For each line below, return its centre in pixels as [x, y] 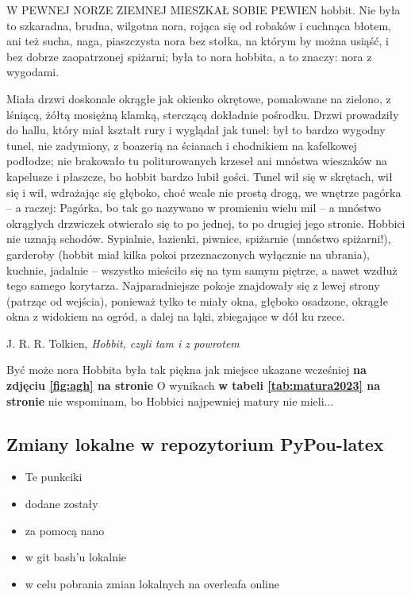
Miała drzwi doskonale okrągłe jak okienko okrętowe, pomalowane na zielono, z [199, 98]
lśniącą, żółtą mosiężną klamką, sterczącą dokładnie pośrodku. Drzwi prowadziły [203, 114]
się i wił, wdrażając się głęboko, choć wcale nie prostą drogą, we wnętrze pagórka [204, 192]
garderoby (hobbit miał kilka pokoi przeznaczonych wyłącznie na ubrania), [188, 254]
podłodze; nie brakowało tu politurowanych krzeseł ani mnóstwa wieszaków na [197, 161]
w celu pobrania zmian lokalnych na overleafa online [152, 583]
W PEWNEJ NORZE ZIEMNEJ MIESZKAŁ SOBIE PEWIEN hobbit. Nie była [204, 10]
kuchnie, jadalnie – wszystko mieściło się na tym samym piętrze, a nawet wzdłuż [202, 270]
